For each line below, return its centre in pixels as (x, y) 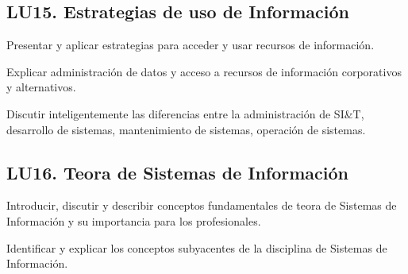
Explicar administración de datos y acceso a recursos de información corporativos (204, 71)
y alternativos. (41, 87)
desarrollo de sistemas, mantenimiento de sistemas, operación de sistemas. (186, 129)
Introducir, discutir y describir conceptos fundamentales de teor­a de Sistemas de (202, 205)
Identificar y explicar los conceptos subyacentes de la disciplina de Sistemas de (197, 247)
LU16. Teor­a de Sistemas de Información (178, 172)
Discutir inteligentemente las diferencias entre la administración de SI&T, (185, 113)
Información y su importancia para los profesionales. (134, 220)
